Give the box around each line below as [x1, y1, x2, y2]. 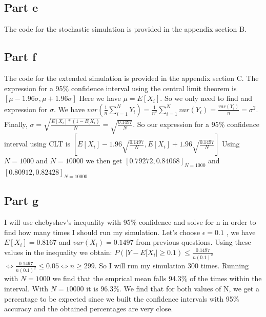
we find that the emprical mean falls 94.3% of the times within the [52, 273, 262, 284]
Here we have [79, 93, 121, 103]
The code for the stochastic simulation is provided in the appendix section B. [4, 24, 247, 34]
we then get [86, 155, 122, 166]
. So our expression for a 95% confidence [133, 118, 260, 129]
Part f [4, 49, 36, 65]
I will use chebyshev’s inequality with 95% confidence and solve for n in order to [4, 216, 256, 227]
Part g [4, 193, 39, 208]
